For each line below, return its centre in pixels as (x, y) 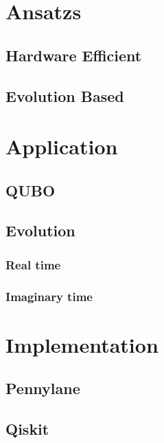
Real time (33, 264)
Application (62, 146)
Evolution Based (65, 95)
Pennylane (43, 388)
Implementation (82, 344)
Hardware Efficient (74, 55)
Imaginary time (49, 296)
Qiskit (27, 429)
